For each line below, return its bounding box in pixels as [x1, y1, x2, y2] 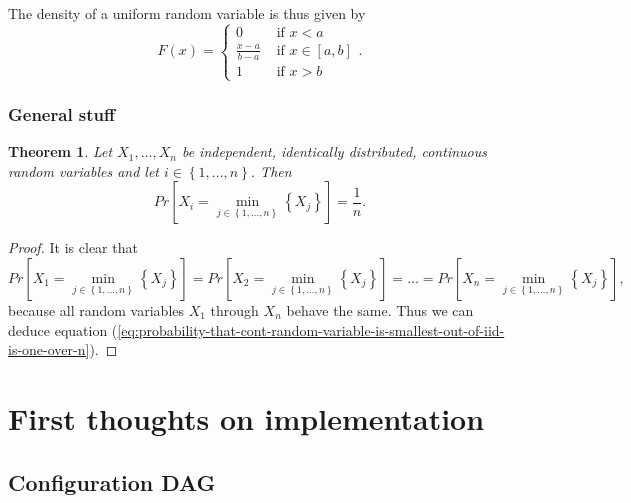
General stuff [8, 101, 116, 126]
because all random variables [8, 300, 185, 321]
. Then [250, 160, 292, 181]
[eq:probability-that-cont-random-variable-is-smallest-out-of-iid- [117, 319, 505, 340]
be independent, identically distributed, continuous [181, 141, 487, 162]
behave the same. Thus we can [286, 300, 474, 321]
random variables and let [8, 160, 160, 181]
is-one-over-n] [8, 339, 90, 360]
